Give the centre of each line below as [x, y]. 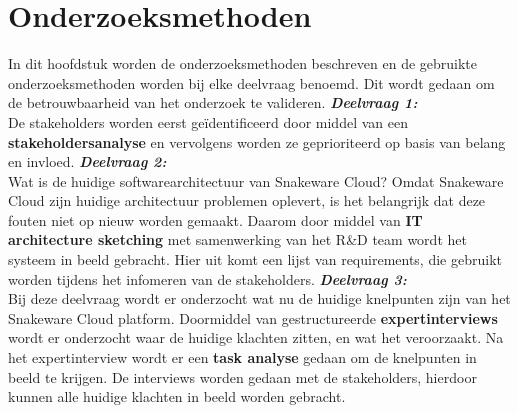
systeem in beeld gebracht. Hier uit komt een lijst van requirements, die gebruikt [255, 259]
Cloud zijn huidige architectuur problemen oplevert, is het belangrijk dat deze [247, 200]
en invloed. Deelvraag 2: [87, 161]
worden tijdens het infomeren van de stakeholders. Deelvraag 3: [207, 278]
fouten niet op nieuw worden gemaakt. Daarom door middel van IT [215, 219]
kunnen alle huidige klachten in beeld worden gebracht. [177, 396]
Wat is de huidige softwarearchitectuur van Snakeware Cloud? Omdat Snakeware [256, 180]
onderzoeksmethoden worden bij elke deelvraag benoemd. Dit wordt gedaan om [251, 82]
